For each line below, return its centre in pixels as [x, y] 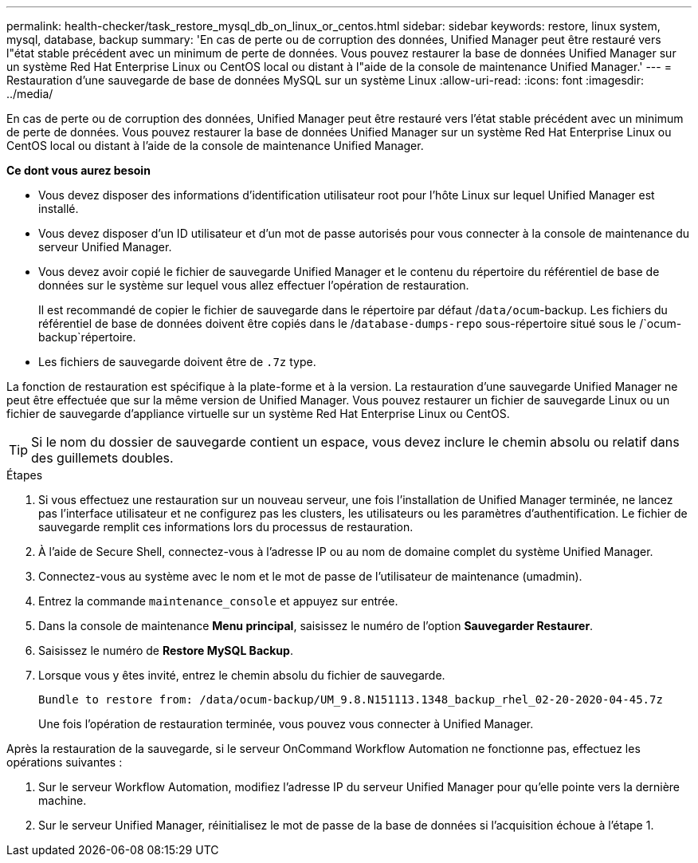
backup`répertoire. [87, 337]
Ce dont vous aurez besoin [78, 170]
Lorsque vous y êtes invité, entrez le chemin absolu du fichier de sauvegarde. [242, 675]
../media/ [30, 94]
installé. [59, 209]
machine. [63, 800]
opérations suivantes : [65, 762]
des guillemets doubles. [102, 458]
